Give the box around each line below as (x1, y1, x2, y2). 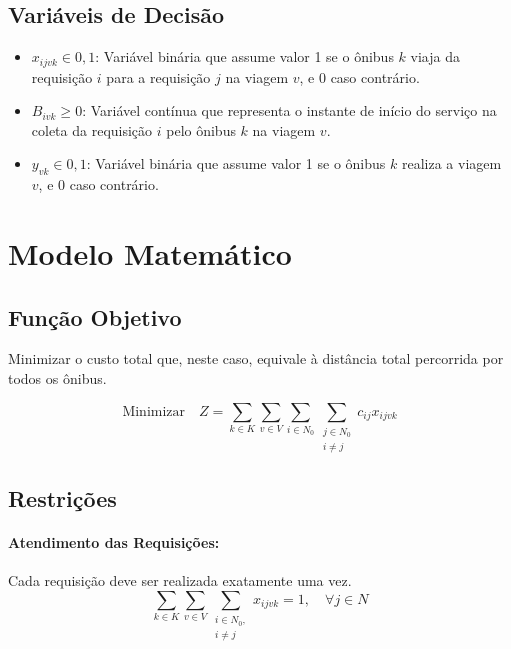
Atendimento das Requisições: (8, 532, 220, 553)
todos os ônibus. (8, 368, 107, 388)
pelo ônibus (166, 119, 236, 140)
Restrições (8, 483, 117, 514)
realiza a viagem (401, 153, 502, 174)
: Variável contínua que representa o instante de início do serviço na (82, 100, 497, 121)
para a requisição (106, 66, 211, 87)
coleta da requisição (31, 119, 153, 140)
